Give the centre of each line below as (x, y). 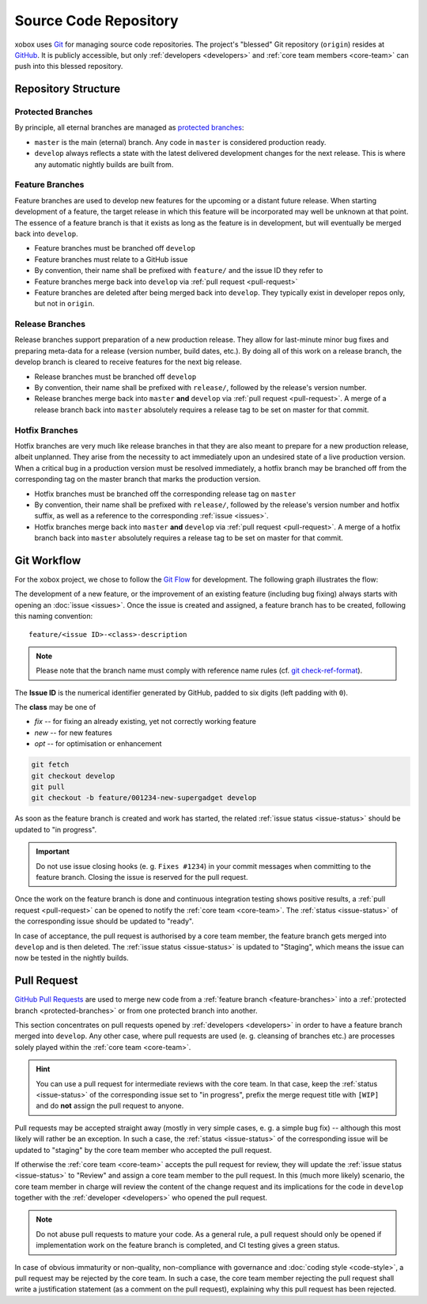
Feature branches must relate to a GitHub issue (111, 259)
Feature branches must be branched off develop (115, 248)
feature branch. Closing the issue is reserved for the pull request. (142, 877)
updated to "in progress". (56, 829)
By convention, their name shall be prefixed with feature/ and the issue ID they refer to (179, 271)
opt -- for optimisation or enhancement (98, 744)
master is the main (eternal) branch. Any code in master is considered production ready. (180, 142)
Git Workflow (48, 561)
